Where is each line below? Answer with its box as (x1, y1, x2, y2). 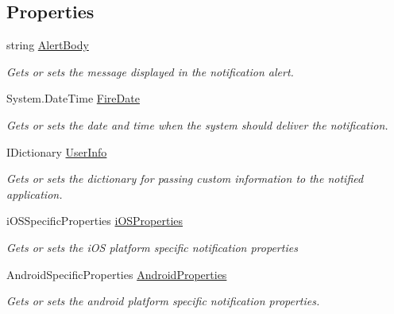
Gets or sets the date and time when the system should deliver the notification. (6, 116, 388, 133)
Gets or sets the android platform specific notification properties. (6, 293, 320, 309)
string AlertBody (6, 37, 89, 53)
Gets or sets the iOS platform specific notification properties (6, 238, 298, 255)
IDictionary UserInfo (6, 143, 107, 160)
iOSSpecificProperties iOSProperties (6, 212, 183, 229)
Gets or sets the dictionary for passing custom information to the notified (6, 170, 364, 187)
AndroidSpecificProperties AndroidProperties (6, 266, 227, 282)
